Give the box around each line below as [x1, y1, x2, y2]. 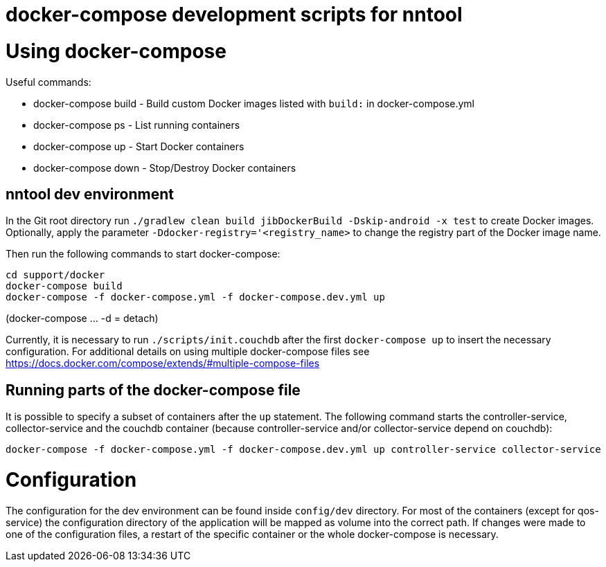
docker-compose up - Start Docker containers [33, 140, 244, 152]
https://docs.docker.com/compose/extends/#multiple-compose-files [6, 357, 320, 370]
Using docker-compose [6, 39, 226, 63]
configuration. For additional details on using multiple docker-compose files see [6, 345, 370, 358]
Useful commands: [6, 75, 91, 88]
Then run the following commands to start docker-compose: [6, 248, 280, 260]
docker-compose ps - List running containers [33, 118, 240, 131]
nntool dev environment [6, 185, 174, 203]
